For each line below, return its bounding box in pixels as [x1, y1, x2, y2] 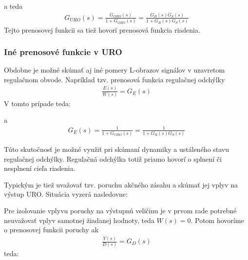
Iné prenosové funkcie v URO [4, 45, 122, 57]
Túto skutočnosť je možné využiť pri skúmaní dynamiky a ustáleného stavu [4, 144, 229, 154]
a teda [4, 1, 23, 11]
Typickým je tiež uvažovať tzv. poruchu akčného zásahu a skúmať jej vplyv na [4, 179, 238, 189]
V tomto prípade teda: [4, 98, 71, 108]
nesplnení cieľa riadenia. [4, 163, 76, 173]
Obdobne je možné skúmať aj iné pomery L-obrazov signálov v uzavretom [4, 65, 225, 75]
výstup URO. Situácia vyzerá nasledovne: [4, 189, 128, 199]
